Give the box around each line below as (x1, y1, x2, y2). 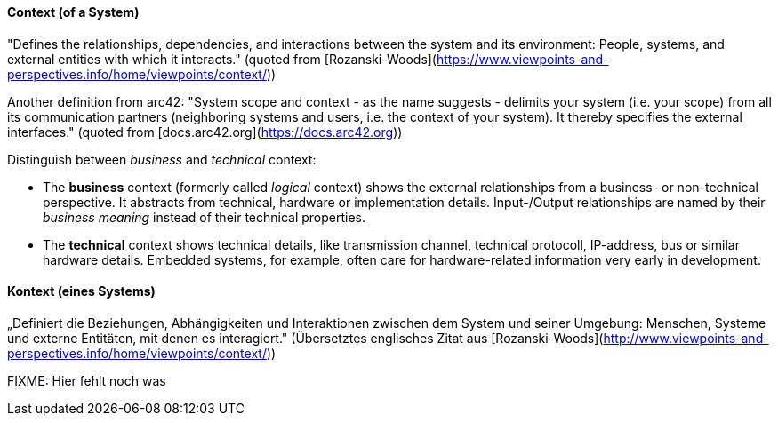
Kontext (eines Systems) (7, 283, 156, 299)
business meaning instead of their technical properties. (43, 209, 366, 225)
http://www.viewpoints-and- (603, 330, 769, 346)
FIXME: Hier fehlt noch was (7, 372, 166, 388)
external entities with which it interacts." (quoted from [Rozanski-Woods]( (7, 51, 437, 67)
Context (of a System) (7, 4, 140, 20)
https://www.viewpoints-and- (436, 51, 609, 67)
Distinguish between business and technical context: (7, 151, 317, 167)
